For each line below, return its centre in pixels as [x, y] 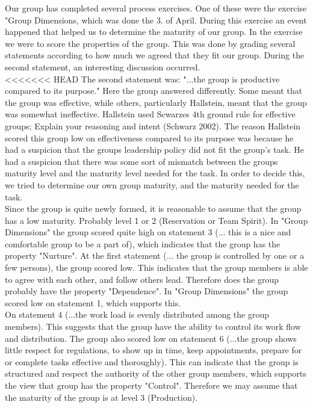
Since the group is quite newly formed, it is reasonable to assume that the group [153, 209]
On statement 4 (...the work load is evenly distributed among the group [137, 314]
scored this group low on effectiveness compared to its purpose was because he [149, 138]
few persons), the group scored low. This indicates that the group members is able [156, 267]
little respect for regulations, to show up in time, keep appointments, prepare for [153, 350]
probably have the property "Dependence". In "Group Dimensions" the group [147, 291]
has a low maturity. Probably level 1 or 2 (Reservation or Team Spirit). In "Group [156, 220]
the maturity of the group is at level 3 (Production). [101, 397]
